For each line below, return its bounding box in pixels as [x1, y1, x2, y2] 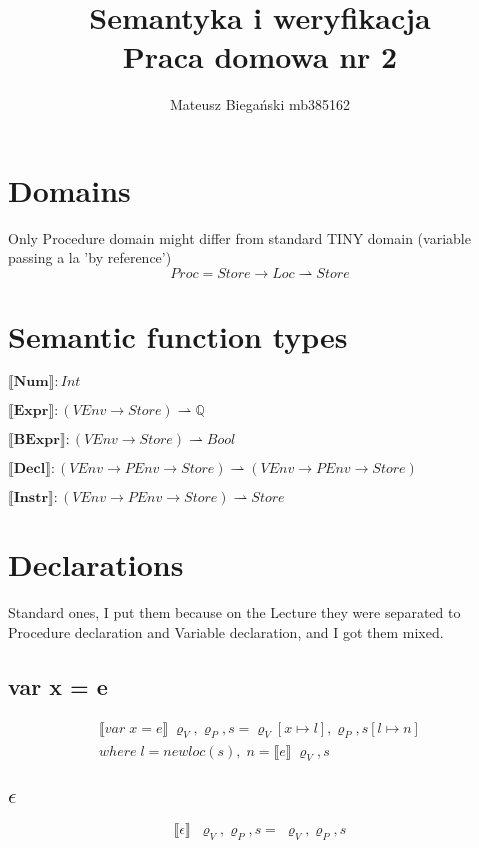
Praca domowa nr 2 [122, 36, 398, 77]
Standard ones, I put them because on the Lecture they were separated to [8, 602, 461, 623]
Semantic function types [8, 316, 348, 357]
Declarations [8, 544, 184, 585]
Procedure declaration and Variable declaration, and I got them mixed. [8, 621, 444, 642]
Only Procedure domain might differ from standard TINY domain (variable [8, 227, 471, 248]
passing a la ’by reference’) [8, 247, 172, 268]
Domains [8, 169, 131, 210]
